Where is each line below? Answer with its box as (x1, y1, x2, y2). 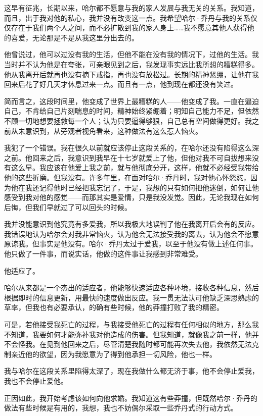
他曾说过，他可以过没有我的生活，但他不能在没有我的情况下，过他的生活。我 (4, 49, 259, 60)
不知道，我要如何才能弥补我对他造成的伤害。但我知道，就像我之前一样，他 (4, 329, 252, 339)
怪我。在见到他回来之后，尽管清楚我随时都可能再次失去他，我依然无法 (18, 339, 252, 349)
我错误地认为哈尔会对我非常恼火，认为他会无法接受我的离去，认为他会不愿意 (4, 228, 259, 239)
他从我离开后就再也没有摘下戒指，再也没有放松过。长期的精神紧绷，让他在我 (4, 69, 259, 79)
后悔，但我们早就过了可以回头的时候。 (4, 201, 131, 212)
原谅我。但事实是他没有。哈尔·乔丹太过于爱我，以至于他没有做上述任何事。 (4, 238, 257, 249)
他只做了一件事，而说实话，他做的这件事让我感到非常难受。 (4, 248, 202, 259)
